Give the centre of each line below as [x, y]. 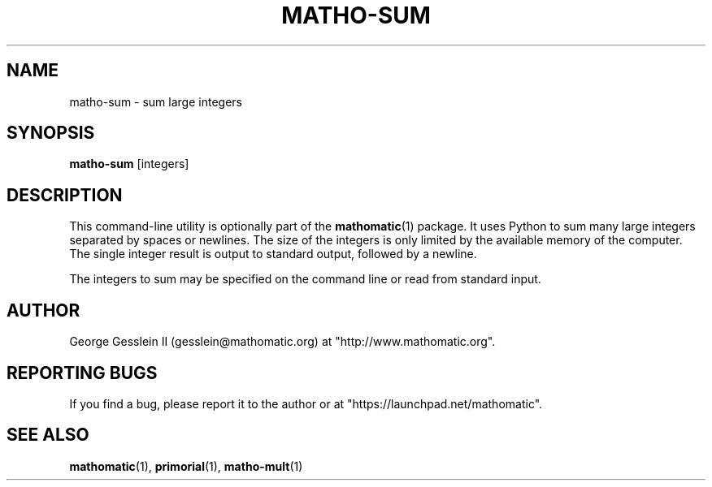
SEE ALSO [48, 435]
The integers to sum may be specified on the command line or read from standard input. [305, 279]
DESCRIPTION [65, 195]
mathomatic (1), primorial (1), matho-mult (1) [186, 466]
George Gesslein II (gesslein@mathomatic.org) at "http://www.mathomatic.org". [282, 342]
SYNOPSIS [51, 133]
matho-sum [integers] [129, 164]
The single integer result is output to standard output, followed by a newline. [273, 254]
